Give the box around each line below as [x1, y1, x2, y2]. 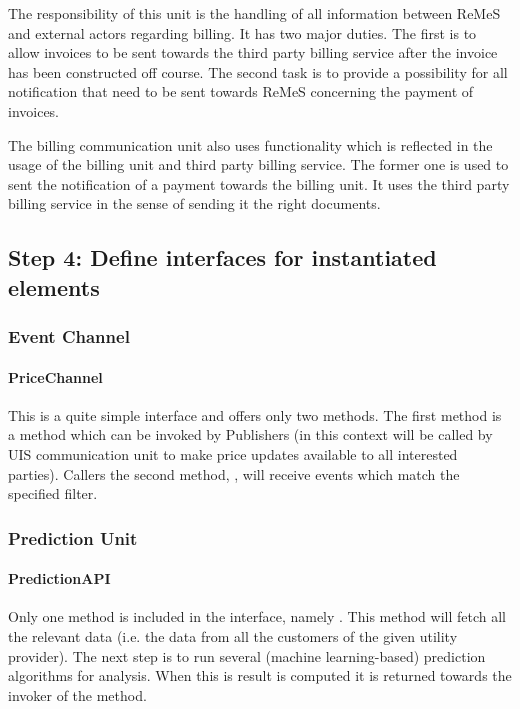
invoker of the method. [8, 684, 147, 705]
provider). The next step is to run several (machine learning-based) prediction [8, 645, 486, 666]
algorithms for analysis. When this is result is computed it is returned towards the [8, 665, 512, 686]
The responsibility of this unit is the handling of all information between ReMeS [8, 3, 501, 23]
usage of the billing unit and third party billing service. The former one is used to [8, 154, 509, 175]
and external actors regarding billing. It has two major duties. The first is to [8, 22, 477, 43]
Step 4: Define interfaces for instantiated [8, 242, 437, 273]
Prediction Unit [8, 525, 138, 550]
